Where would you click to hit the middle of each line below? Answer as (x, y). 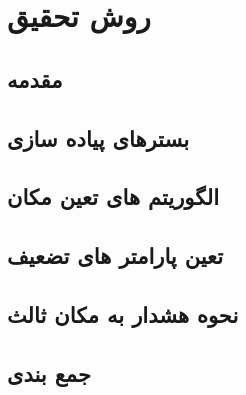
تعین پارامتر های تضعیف (115, 255)
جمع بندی (49, 372)
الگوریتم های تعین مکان (113, 196)
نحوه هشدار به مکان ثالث (123, 313)
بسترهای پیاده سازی (98, 137)
